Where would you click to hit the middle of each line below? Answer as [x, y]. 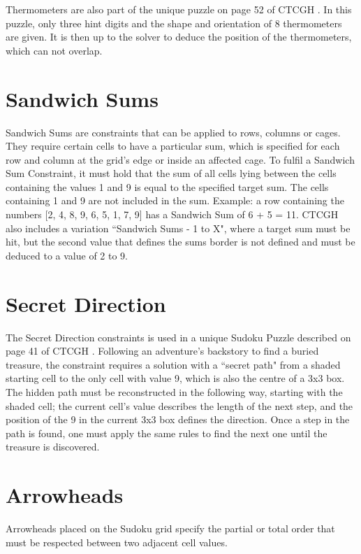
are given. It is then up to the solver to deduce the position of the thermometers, [179, 37]
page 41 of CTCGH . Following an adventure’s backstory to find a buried [162, 351]
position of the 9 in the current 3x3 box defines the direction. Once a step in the [178, 419]
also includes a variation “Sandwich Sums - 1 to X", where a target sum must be [178, 228]
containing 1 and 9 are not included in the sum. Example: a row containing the [175, 200]
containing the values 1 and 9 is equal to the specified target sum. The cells [167, 186]
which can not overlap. [54, 50]
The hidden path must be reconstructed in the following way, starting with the [174, 391]
